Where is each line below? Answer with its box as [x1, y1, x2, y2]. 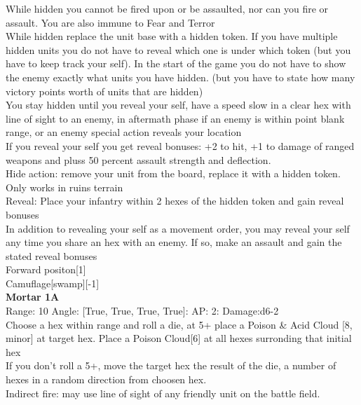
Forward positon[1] [6, 262, 86, 277]
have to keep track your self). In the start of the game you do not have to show [6, 56, 346, 71]
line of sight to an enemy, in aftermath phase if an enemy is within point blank [6, 111, 345, 125]
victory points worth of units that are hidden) [6, 83, 203, 98]
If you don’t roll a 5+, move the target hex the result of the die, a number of [6, 358, 336, 373]
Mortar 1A [6, 289, 60, 304]
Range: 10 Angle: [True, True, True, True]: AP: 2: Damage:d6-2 [6, 303, 279, 318]
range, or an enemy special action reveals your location [6, 125, 242, 139]
